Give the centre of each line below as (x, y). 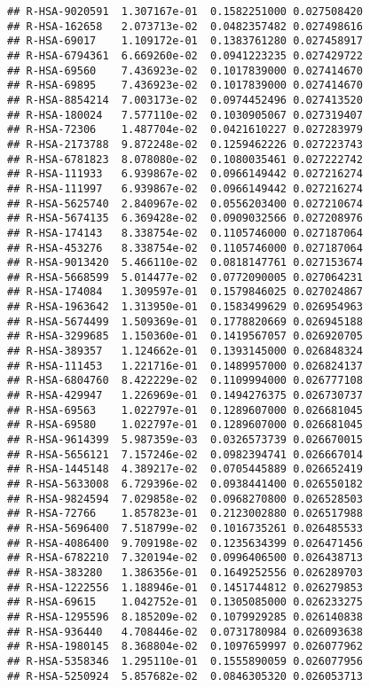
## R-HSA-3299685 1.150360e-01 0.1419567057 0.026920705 (185, 336)
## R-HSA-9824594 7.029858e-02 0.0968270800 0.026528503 (185, 499)
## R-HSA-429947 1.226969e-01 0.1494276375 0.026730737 (185, 396)
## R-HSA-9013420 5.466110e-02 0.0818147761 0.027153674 (185, 263)
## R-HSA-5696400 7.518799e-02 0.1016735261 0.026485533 (185, 528)
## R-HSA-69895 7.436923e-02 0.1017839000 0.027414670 (185, 86)
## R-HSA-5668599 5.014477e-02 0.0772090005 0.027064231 (185, 277)
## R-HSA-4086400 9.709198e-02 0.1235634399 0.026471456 (185, 543)
